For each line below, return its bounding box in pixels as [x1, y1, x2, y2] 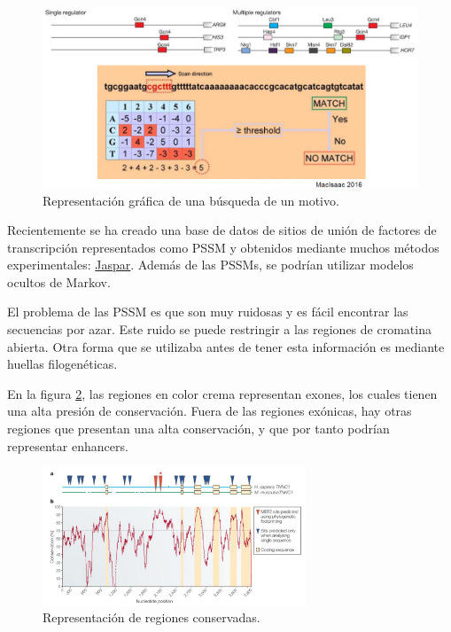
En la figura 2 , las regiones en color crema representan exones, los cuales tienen [7, 384, 438, 402]
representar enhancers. [7, 436, 128, 455]
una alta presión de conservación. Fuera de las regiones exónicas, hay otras [7, 402, 412, 420]
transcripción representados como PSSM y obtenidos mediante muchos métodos [7, 238, 439, 256]
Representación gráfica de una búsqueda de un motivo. [43, 191, 339, 209]
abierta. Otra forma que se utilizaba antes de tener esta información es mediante [7, 337, 445, 355]
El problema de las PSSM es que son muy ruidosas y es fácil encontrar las [7, 302, 408, 321]
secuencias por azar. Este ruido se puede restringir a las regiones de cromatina [7, 320, 432, 339]
